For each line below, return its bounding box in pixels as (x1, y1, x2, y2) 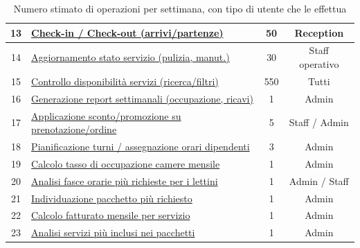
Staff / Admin (289, 115, 349, 130)
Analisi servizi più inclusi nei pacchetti (31, 225, 195, 240)
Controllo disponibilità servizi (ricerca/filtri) (31, 73, 219, 88)
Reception (294, 25, 344, 39)
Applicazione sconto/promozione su (31, 108, 181, 123)
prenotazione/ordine (31, 122, 117, 136)
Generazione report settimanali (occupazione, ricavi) (31, 91, 253, 105)
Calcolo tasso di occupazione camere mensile (31, 156, 220, 170)
